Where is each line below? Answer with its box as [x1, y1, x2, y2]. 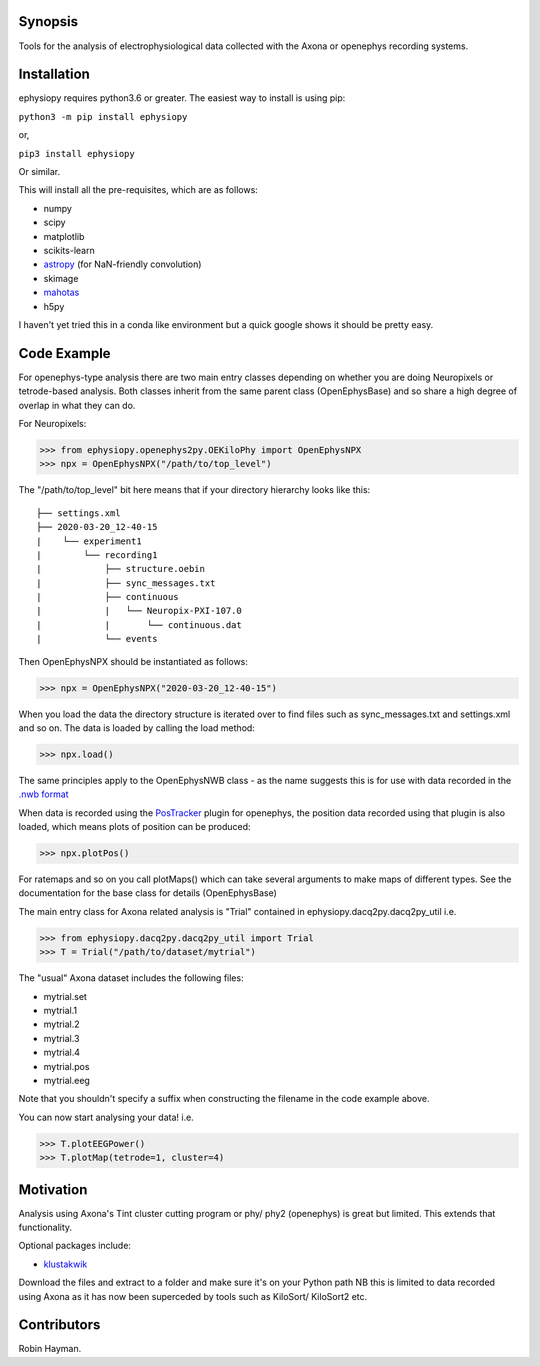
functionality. [18, 1221, 73, 1234]
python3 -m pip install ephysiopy [18, 111, 188, 122]
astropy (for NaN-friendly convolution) [43, 258, 202, 270]
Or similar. [18, 165, 61, 177]
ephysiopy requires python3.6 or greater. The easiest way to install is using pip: [18, 92, 346, 104]
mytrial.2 [43, 1018, 80, 1030]
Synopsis [18, 13, 79, 30]
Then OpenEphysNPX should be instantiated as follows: [18, 655, 249, 667]
